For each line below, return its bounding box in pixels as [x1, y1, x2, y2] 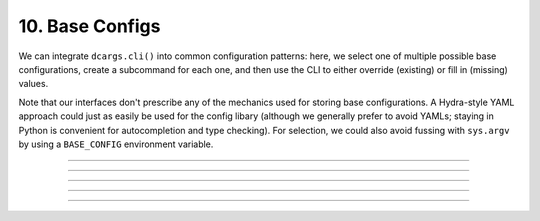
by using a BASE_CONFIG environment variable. [18, 138, 214, 150]
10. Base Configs [18, 15, 161, 37]
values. [18, 78, 49, 90]
